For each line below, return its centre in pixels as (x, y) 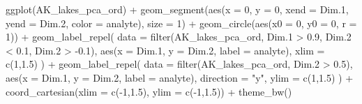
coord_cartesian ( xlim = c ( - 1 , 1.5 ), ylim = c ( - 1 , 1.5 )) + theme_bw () (149, 91)
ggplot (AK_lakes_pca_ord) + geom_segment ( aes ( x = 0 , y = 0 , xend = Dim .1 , (177, 9)
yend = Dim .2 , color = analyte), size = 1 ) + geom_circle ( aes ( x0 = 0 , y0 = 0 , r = (181, 23)
